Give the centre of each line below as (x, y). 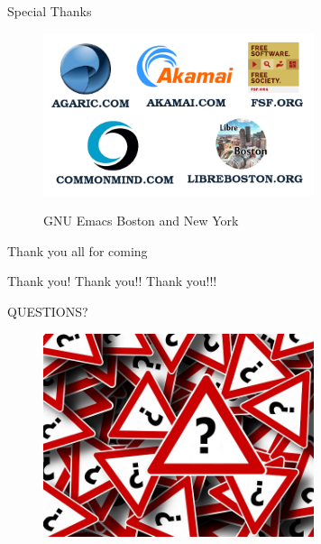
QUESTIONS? (48, 311)
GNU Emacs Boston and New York (141, 221)
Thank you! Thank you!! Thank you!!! (112, 281)
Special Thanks (50, 11)
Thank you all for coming (78, 250)
